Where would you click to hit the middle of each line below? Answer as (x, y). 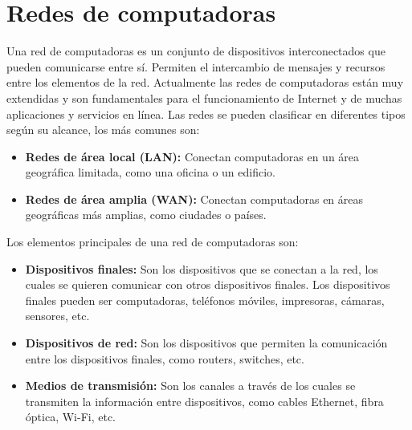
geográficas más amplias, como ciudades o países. (146, 215)
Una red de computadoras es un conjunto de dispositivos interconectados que (196, 51)
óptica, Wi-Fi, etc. (70, 417)
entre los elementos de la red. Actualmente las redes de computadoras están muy (205, 82)
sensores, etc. (57, 316)
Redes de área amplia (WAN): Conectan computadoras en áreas (194, 199)
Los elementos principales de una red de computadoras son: (153, 242)
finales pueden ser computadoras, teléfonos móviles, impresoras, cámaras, (205, 300)
